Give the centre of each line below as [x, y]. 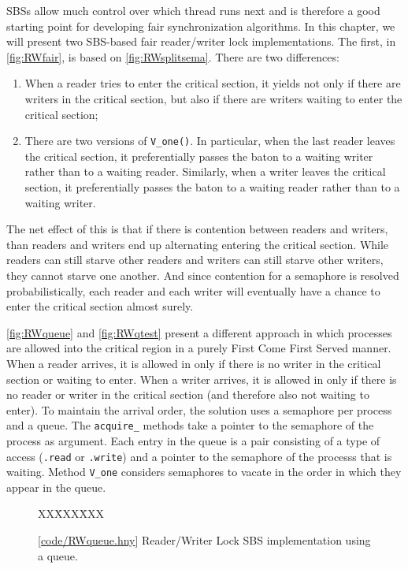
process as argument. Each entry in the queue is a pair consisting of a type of [193, 440]
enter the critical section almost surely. [100, 306]
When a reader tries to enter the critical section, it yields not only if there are [213, 83]
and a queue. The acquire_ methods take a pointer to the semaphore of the [190, 425]
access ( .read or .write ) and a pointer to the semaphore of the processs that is [199, 456]
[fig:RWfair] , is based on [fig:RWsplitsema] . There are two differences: [173, 56]
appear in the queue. [56, 487]
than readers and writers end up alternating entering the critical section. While [198, 244]
